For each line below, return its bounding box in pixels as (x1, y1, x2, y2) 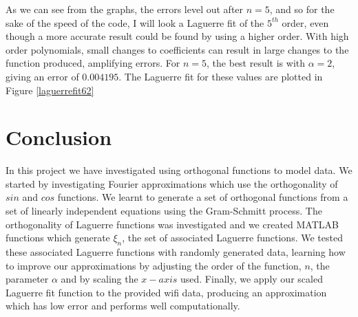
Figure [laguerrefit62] (6, 83, 94, 97)
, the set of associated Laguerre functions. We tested (122, 230, 343, 245)
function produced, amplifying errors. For (6, 56, 180, 70)
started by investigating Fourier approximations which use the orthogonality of (6, 176, 338, 190)
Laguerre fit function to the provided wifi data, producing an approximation (6, 285, 327, 299)
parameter (6, 272, 49, 286)
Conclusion (6, 123, 112, 151)
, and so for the (269, 2, 335, 16)
